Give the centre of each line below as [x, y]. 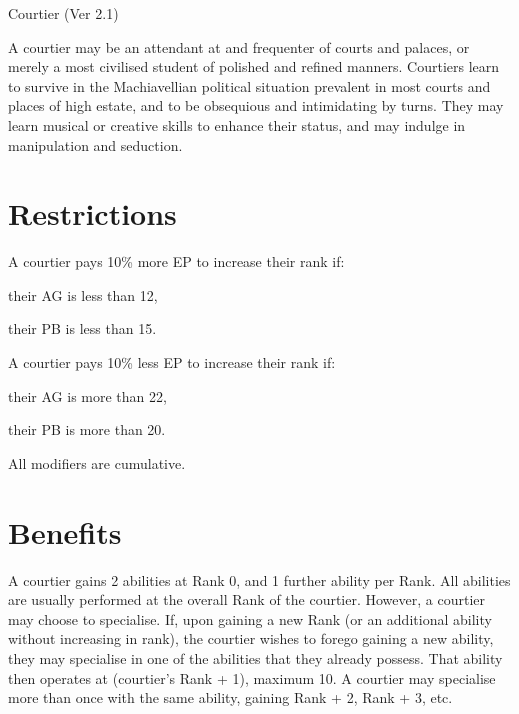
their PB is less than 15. [82, 328]
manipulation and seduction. [95, 144]
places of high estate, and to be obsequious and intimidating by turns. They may [256, 105]
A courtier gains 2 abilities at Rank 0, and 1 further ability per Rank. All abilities [259, 579]
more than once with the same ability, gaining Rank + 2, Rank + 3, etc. [230, 697]
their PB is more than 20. [87, 429]
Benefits [65, 531]
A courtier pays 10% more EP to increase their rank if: [176, 261]
